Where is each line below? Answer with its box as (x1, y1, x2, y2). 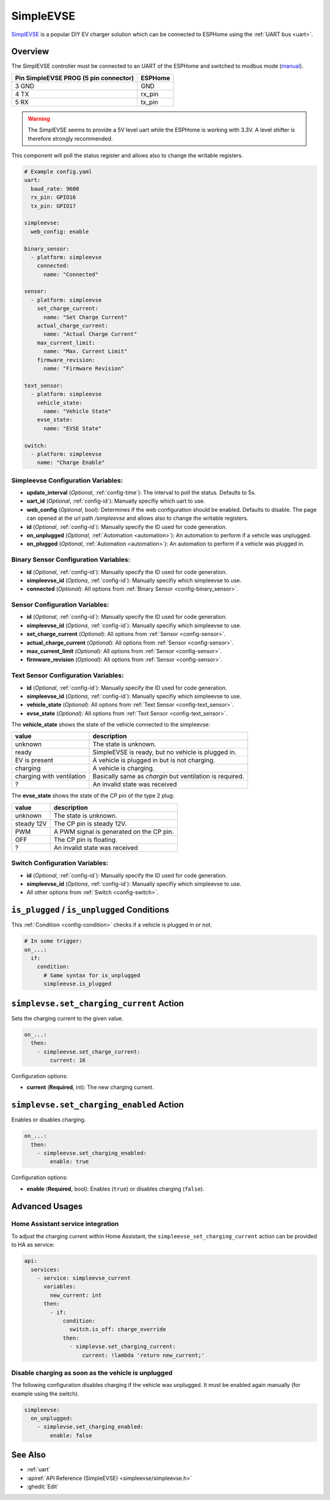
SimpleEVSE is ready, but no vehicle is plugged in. (92, 748, 237, 756)
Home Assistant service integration (11, 1220, 119, 1228)
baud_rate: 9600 (31, 185, 79, 192)
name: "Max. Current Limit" (43, 348, 128, 355)
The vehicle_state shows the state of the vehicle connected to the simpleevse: (11, 721, 210, 728)
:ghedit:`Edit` (26, 1483, 59, 1490)
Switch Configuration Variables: (11, 859, 109, 868)
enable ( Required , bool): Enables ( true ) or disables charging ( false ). (26, 1185, 205, 1192)
